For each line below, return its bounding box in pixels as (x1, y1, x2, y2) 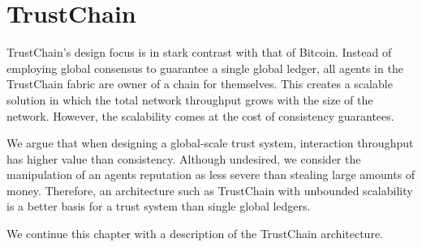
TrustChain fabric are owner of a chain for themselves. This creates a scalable (6, 75, 393, 92)
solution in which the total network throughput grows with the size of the (6, 91, 373, 108)
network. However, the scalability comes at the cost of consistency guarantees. (6, 107, 394, 124)
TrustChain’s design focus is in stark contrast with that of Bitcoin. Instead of (6, 44, 392, 61)
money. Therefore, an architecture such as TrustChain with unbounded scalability (6, 181, 413, 198)
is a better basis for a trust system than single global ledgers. (6, 198, 311, 215)
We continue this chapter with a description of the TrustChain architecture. (6, 225, 384, 242)
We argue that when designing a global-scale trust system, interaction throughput (6, 134, 414, 151)
